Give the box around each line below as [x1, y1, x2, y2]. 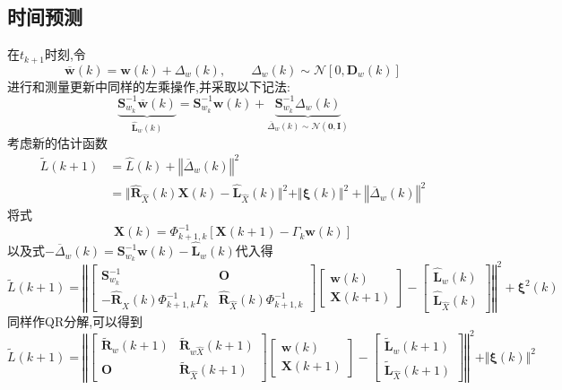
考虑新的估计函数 [7, 133, 108, 152]
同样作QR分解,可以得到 [7, 311, 143, 330]
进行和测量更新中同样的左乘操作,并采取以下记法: [7, 76, 290, 95]
